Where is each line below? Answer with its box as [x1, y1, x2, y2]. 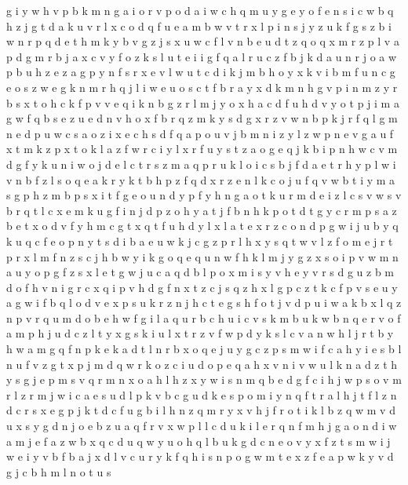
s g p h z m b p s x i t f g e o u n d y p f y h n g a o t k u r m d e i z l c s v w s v [6, 187, 402, 203]
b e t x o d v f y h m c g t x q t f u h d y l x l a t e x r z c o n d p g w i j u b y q [6, 217, 399, 234]
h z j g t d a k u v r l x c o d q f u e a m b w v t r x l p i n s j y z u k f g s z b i [6, 17, 392, 34]
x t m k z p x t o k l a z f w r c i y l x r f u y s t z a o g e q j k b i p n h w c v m [6, 140, 398, 157]
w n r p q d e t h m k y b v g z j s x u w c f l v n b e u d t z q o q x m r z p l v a [6, 33, 399, 49]
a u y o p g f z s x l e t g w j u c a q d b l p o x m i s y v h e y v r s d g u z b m [6, 264, 395, 280]
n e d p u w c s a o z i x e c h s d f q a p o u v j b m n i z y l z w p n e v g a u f [6, 125, 394, 141]
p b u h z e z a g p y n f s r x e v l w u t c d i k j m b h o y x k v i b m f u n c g [6, 64, 395, 80]
